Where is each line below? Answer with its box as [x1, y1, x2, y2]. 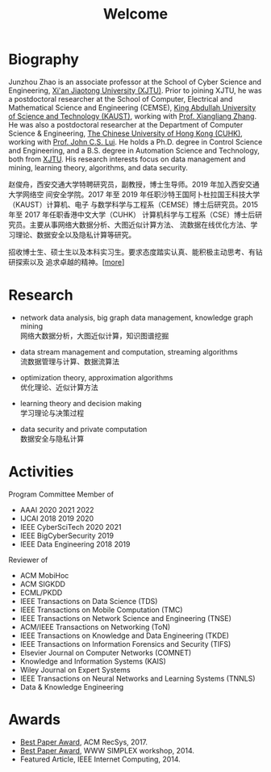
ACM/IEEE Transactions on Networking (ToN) [19, 622, 171, 631]
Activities [8, 463, 74, 481]
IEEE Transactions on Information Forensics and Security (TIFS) [19, 639, 231, 648]
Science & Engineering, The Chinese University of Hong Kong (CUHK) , [8, 128, 244, 138]
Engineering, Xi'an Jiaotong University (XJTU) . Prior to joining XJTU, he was [8, 86, 262, 95]
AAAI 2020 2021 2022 [19, 505, 94, 514]
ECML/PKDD [19, 587, 63, 598]
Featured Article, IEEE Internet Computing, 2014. [19, 754, 181, 764]
